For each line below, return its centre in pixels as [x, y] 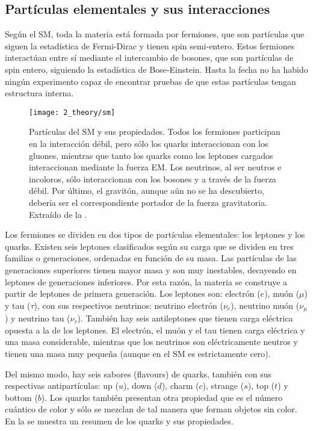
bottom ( [21, 397]
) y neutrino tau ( [38, 318]
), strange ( [223, 386]
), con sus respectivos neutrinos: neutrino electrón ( [129, 305]
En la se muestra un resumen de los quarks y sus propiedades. [119, 420]
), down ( [140, 386]
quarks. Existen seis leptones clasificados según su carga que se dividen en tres [149, 246]
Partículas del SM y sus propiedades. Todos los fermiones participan [155, 132]
